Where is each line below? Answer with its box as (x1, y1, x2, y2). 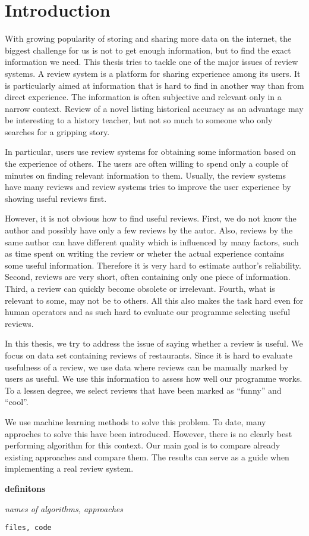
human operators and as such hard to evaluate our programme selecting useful (5, 306, 291, 318)
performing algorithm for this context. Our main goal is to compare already (5, 439, 280, 451)
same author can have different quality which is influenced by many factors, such (5, 235, 299, 248)
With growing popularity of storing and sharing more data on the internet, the (5, 32, 292, 45)
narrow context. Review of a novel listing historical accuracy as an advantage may (5, 102, 304, 114)
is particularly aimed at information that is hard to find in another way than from (5, 79, 304, 91)
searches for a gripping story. (5, 125, 110, 138)
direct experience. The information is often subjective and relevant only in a (5, 91, 282, 103)
